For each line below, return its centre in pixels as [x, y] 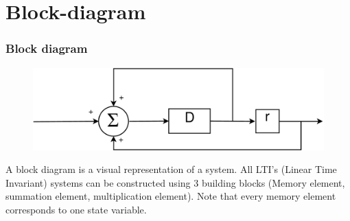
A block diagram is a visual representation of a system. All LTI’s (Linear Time [171, 169]
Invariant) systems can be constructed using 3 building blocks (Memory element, [175, 182]
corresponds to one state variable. [76, 210]
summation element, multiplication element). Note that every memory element [171, 196]
